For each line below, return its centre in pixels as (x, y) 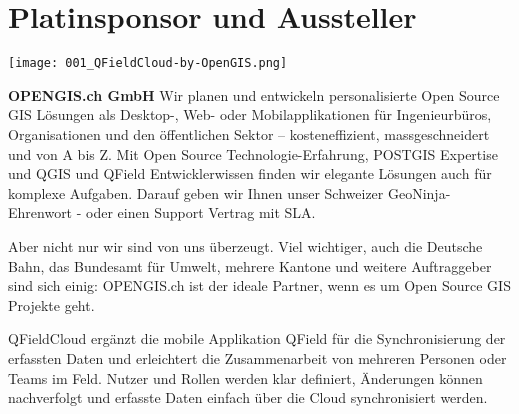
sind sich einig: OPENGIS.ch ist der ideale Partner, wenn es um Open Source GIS (259, 285)
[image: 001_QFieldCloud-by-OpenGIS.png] (148, 63)
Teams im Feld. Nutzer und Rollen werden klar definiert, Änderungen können (245, 377)
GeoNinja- (419, 192)
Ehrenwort (40, 212)
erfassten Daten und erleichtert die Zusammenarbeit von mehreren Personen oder (257, 357)
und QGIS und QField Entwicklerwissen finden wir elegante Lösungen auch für (250, 173)
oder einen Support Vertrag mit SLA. (201, 212)
